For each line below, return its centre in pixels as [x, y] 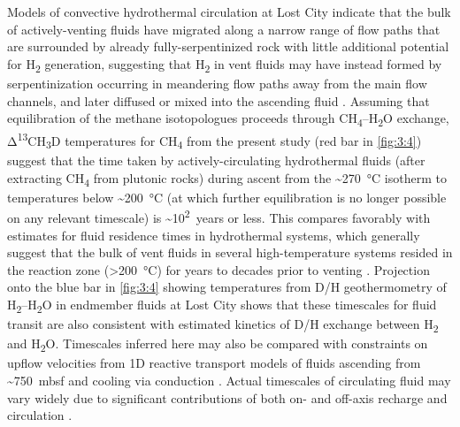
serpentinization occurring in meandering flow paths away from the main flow [217, 83]
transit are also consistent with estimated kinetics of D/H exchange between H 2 [223, 325]
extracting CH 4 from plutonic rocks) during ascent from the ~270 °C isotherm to [227, 179]
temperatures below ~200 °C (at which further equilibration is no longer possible [227, 197]
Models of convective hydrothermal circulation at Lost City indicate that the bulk [229, 11]
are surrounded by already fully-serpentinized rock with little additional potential [228, 46]
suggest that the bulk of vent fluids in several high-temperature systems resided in [230, 252]
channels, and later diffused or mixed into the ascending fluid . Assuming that [218, 100]
